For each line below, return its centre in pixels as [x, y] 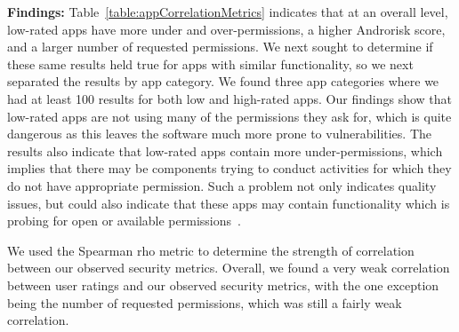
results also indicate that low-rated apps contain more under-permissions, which [225, 150]
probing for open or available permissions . [124, 221]
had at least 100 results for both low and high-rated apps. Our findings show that [229, 98]
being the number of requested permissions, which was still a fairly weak [205, 302]
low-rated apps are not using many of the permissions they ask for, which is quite [229, 116]
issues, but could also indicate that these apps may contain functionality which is [229, 203]
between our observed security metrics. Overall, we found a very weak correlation [229, 268]
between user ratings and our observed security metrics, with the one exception [223, 285]
